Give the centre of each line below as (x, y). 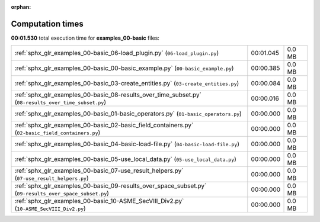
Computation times (47, 24)
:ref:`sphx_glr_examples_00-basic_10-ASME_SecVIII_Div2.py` (99, 201)
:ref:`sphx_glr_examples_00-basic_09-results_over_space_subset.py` (111, 186)
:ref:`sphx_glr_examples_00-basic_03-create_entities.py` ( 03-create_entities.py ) (127, 83)
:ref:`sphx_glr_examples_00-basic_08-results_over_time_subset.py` (108, 95)
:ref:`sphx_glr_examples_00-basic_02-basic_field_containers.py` (104, 126)
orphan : (21, 7)
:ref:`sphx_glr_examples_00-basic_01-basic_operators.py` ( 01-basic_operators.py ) (128, 114)
